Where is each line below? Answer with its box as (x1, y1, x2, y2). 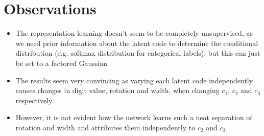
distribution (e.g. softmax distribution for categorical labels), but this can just (15, 48, 260, 58)
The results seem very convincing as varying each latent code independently (15, 75, 253, 85)
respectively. (15, 95, 54, 105)
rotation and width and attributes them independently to (15, 122, 196, 132)
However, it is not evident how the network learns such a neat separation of (15, 112, 252, 123)
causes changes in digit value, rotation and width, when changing (15, 85, 220, 96)
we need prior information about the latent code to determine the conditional (15, 37, 258, 48)
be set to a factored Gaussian (15, 57, 108, 68)
